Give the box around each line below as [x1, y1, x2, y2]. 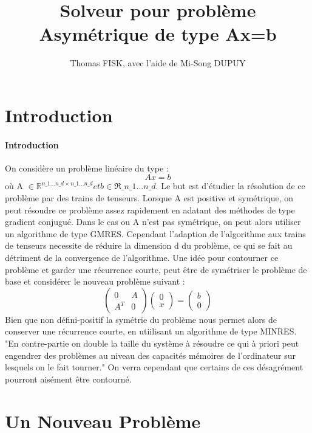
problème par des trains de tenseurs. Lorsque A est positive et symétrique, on [5, 192, 294, 204]
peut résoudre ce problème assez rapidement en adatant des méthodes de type [5, 203, 295, 216]
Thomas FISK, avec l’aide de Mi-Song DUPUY [70, 57, 246, 69]
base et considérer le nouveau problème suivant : [5, 275, 185, 288]
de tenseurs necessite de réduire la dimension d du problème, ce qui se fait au [5, 239, 293, 252]
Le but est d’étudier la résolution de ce [161, 179, 305, 192]
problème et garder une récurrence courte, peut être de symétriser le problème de [5, 263, 307, 275]
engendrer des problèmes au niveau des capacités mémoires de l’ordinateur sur [5, 348, 296, 361]
